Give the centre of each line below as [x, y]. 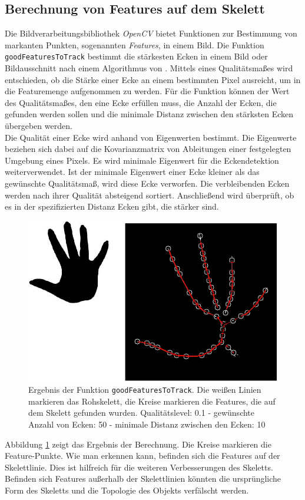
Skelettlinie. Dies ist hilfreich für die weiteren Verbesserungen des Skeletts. [139, 467]
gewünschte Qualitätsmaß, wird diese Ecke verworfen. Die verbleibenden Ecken [147, 183]
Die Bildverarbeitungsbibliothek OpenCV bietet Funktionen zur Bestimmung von [151, 33]
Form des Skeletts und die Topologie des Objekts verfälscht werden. [127, 490]
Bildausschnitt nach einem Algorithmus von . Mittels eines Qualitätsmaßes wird [149, 68]
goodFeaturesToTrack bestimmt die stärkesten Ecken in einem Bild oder [136, 56]
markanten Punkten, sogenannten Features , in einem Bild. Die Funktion [135, 44]
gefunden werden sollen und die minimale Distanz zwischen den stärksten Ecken [149, 114]
